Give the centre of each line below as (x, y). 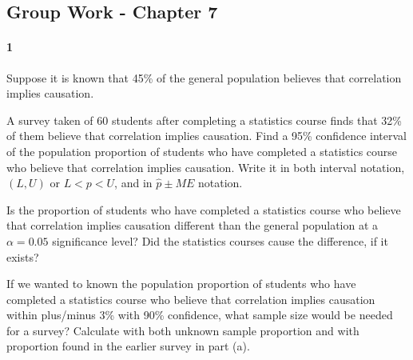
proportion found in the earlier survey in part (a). (128, 346)
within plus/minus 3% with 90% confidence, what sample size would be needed (200, 315)
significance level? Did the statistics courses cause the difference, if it (220, 240)
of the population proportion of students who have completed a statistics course (202, 151)
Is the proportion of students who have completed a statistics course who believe (204, 209)
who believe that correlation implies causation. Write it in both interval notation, (206, 167)
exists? (23, 256)
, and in (133, 183)
